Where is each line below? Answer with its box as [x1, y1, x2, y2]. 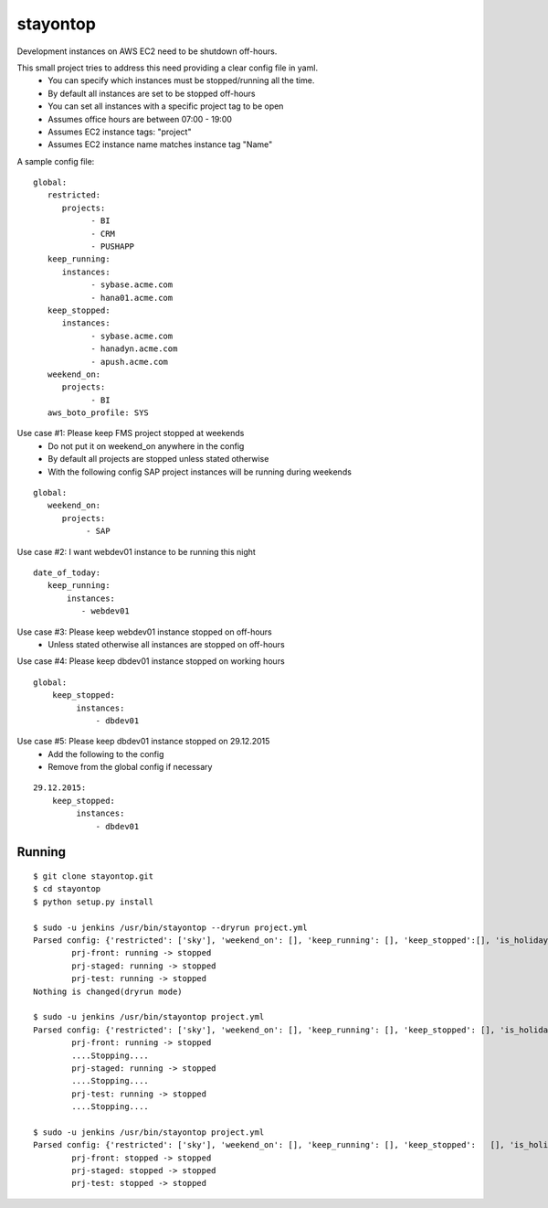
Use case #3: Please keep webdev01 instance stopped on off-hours [16, 626, 273, 637]
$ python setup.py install [33, 896, 154, 907]
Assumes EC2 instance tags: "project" [47, 126, 192, 137]
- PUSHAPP [90, 241, 135, 251]
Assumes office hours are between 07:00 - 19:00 [47, 113, 233, 124]
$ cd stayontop [33, 883, 101, 894]
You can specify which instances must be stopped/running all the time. [47, 75, 315, 86]
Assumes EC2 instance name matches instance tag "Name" [47, 139, 273, 150]
